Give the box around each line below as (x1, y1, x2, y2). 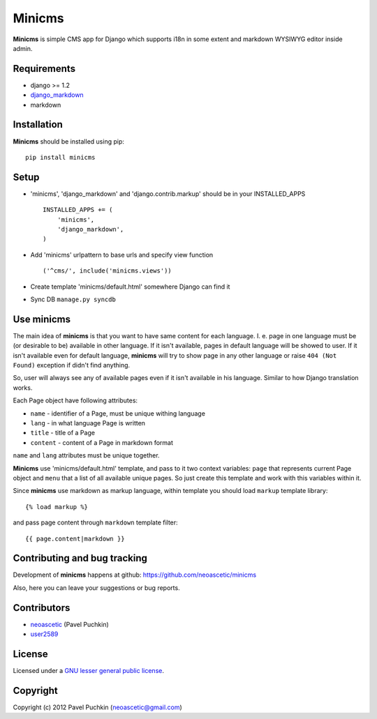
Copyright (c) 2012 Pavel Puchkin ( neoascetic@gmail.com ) (13, 703, 183, 711)
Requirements (13, 63, 76, 75)
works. (13, 384, 33, 392)
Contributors (13, 602, 71, 614)
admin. (13, 44, 33, 52)
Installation (13, 119, 63, 130)
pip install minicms (25, 153, 96, 161)
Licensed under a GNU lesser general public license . (13, 667, 164, 674)
